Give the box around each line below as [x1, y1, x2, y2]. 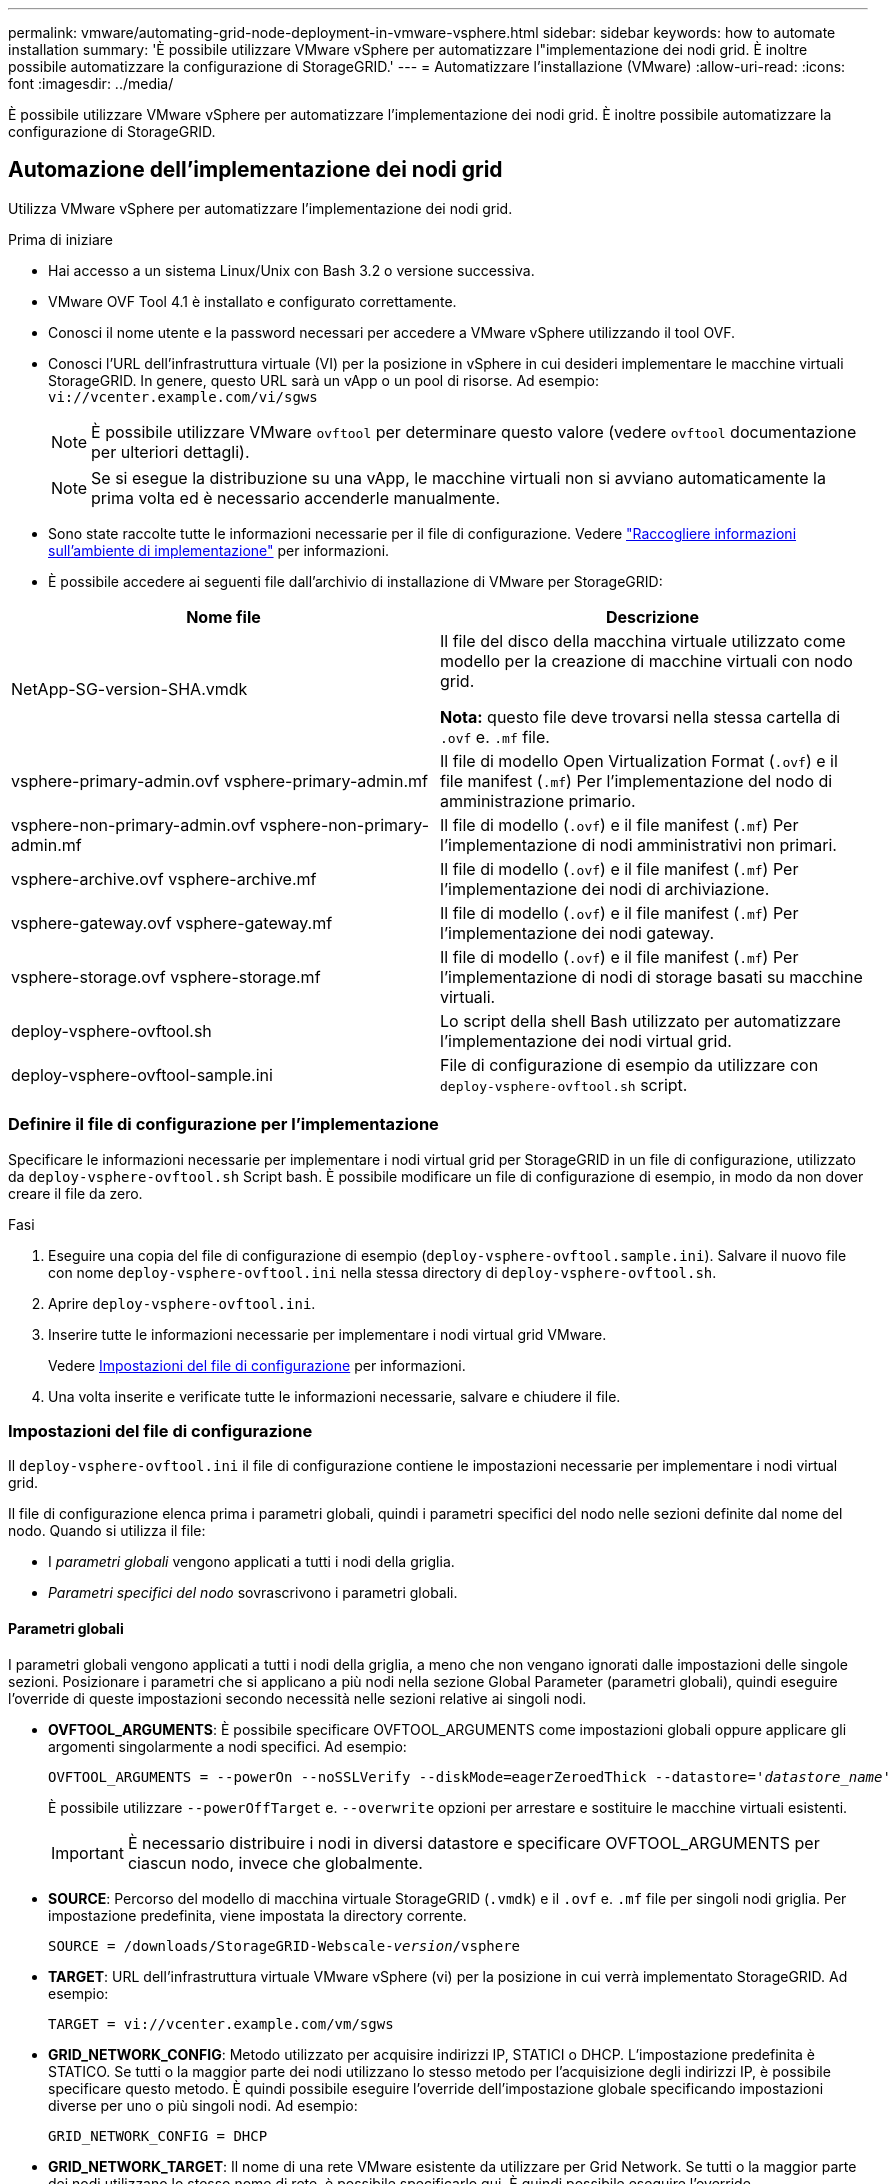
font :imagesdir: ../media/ [8, 75, 174, 92]
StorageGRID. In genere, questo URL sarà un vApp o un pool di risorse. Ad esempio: [48, 371, 599, 389]
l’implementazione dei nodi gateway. [440, 922, 714, 943]
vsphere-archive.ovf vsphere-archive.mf [11, 868, 317, 889]
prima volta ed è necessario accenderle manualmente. [91, 487, 501, 508]
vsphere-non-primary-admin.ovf [11, 814, 256, 835]
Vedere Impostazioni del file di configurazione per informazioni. [48, 1356, 466, 1374]
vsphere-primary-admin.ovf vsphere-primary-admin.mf [11, 770, 428, 791]
